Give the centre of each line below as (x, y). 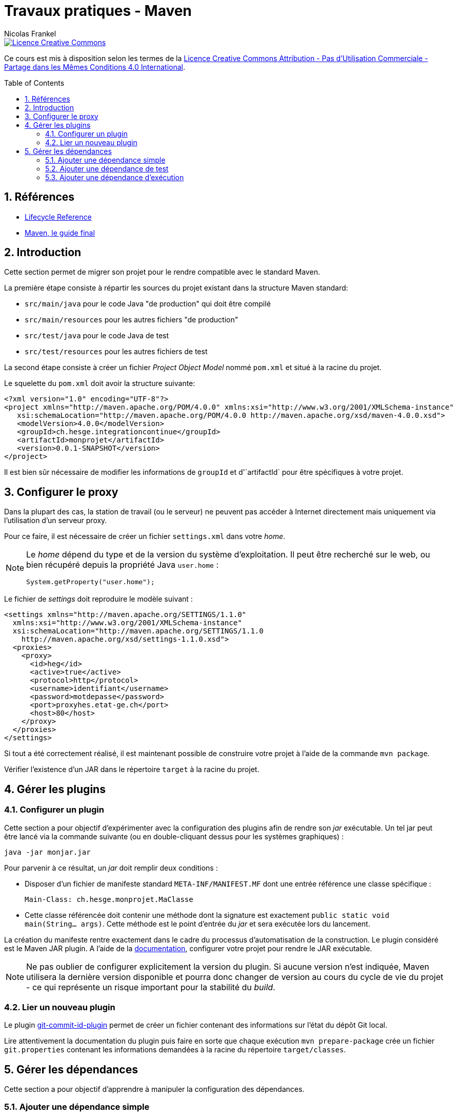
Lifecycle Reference (58, 217)
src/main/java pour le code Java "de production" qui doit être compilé (148, 304)
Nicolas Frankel (30, 33)
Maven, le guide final (60, 233)
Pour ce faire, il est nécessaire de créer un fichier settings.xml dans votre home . (145, 536)
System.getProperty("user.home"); (91, 582)
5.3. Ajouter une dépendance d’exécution (115, 177)
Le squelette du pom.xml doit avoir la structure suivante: (100, 383)
